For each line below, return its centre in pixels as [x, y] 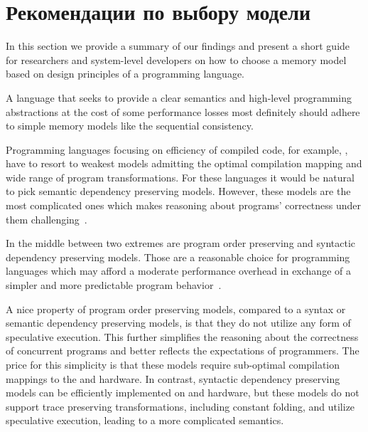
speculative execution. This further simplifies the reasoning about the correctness [182, 336]
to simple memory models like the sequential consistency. [130, 126]
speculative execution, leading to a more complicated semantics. [145, 420]
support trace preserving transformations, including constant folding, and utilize [180, 406]
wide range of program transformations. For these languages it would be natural [180, 177]
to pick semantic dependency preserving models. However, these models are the [178, 191]
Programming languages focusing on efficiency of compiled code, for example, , [177, 149]
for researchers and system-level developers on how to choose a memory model [176, 59]
